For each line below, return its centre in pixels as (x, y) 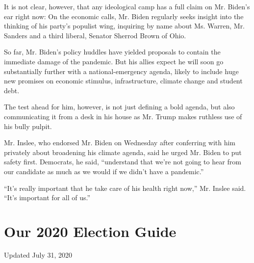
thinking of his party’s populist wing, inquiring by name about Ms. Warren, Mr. (125, 26)
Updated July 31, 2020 (38, 254)
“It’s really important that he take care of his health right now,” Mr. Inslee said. (125, 188)
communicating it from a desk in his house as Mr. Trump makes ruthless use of (123, 116)
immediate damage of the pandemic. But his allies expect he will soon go (114, 61)
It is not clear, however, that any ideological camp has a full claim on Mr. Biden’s (127, 6)
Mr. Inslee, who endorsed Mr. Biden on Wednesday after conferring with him (120, 143)
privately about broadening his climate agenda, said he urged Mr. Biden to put (123, 152)
